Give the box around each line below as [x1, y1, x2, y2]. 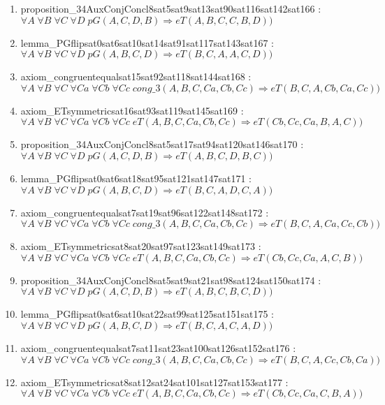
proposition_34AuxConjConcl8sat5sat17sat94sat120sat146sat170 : [20, 137, 304, 152]
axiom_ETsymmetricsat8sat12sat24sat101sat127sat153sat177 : [20, 374, 289, 389]
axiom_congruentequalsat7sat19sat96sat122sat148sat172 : [20, 205, 269, 219]
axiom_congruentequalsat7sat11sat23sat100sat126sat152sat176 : [20, 340, 296, 355]
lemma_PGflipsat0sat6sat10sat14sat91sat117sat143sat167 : [20, 35, 274, 50]
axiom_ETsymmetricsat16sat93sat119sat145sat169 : [20, 103, 244, 117]
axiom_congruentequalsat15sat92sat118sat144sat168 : [20, 69, 252, 84]
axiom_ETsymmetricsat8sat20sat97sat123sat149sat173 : [20, 239, 261, 253]
